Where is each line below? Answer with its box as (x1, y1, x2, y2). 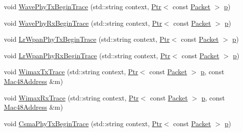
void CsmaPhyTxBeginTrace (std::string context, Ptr (4, 118, 162, 128)
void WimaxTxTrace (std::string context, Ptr (4, 66, 138, 77)
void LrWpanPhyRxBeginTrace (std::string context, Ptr (4, 50, 170, 60)
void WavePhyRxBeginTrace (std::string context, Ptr (4, 17, 162, 28)
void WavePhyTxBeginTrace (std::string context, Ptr (4, 1, 162, 11)
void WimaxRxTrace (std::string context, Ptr (4, 92, 139, 102)
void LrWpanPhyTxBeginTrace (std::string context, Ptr (4, 34, 170, 44)
